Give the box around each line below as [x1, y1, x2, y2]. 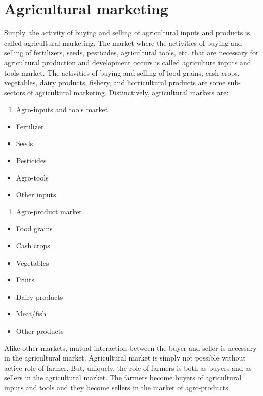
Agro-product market [16, 206, 82, 217]
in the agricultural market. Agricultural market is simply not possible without [4, 352, 246, 363]
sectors [4, 87, 25, 97]
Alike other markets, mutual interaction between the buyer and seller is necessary [4, 342, 257, 353]
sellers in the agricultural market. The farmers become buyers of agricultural [4, 372, 242, 383]
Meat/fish [16, 308, 47, 319]
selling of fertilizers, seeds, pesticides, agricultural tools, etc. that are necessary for [4, 47, 259, 58]
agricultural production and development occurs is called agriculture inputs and [4, 57, 251, 67]
